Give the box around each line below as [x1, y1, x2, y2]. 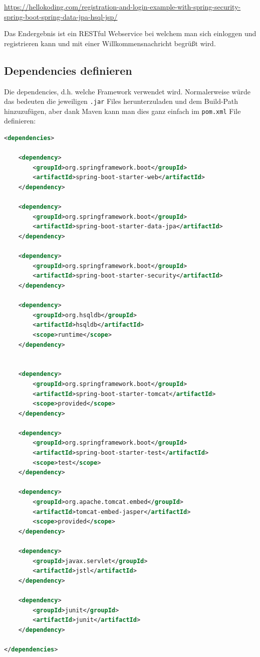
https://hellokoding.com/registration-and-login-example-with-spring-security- [4, 2, 241, 12]
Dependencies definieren [4, 62, 132, 78]
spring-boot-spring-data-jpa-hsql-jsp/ [4, 11, 118, 22]
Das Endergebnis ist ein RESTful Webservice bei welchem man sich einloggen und [4, 28, 256, 39]
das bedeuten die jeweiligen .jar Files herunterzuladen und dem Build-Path [4, 96, 238, 106]
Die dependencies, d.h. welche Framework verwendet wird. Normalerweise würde [4, 86, 250, 96]
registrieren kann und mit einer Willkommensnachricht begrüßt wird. [4, 38, 216, 48]
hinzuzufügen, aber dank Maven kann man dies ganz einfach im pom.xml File [4, 105, 241, 116]
